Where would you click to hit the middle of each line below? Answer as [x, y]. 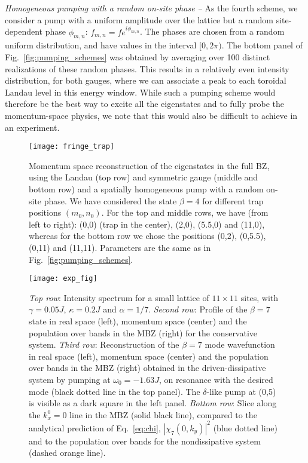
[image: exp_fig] [63, 279]
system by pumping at [70, 379]
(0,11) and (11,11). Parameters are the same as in [120, 247]
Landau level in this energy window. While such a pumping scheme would [140, 92]
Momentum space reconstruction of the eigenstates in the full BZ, [149, 165]
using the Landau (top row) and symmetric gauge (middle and [144, 177]
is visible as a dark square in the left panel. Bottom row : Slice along [153, 403]
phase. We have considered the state [110, 200]
